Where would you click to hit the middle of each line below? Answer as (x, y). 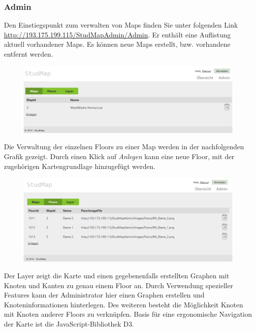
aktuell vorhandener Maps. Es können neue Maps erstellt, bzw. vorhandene (117, 44)
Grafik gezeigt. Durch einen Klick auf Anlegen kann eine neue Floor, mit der (119, 156)
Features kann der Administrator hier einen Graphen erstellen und (104, 295)
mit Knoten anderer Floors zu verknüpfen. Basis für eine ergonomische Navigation (128, 314)
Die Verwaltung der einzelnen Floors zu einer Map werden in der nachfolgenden (124, 147)
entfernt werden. (29, 54)
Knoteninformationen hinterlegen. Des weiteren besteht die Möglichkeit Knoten (124, 304)
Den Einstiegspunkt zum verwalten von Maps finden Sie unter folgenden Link (121, 25)
